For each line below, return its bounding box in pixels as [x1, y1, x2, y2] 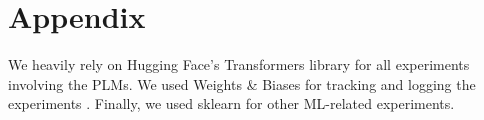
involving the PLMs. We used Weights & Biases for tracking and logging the [8, 73, 476, 94]
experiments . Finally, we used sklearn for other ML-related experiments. [8, 93, 455, 114]
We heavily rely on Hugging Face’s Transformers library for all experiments [8, 54, 470, 75]
